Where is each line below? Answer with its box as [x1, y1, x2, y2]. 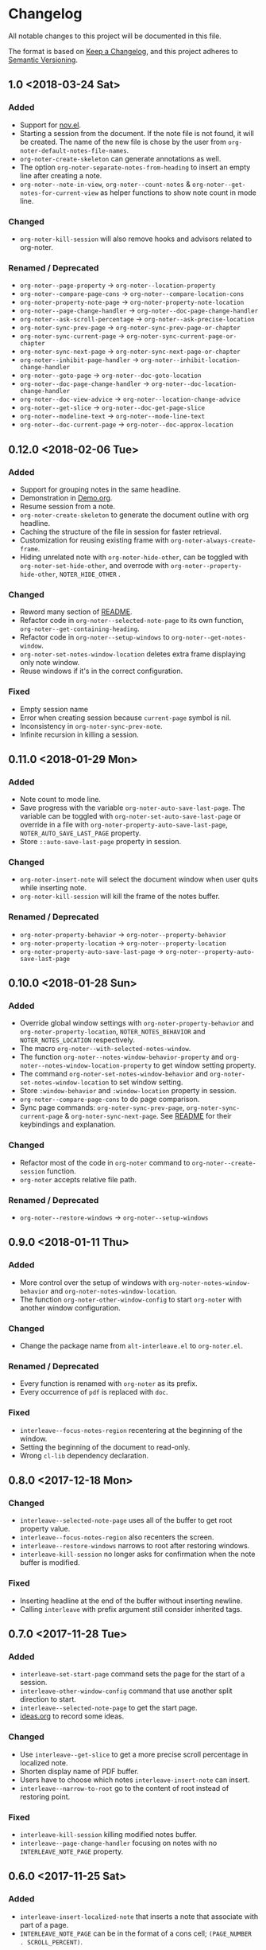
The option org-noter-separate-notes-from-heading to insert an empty [19, 162, 251, 172]
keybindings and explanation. [19, 1119, 117, 1130]
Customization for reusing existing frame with [19, 535, 169, 545]
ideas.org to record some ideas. [19, 1711, 125, 1721]
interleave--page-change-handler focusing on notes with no [19, 1838, 218, 1847]
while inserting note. [19, 883, 87, 893]
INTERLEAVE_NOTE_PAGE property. [19, 1847, 124, 1856]
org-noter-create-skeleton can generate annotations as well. [19, 154, 222, 163]
